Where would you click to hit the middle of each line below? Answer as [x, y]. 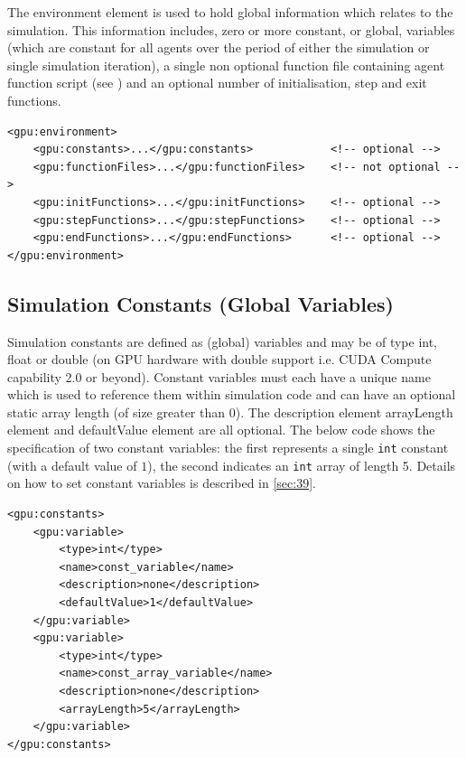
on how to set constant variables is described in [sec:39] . [162, 483]
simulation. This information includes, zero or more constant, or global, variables [231, 29]
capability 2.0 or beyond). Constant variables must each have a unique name [219, 376]
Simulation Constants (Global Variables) [200, 303]
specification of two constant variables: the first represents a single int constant [228, 448]
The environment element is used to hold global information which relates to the [230, 12]
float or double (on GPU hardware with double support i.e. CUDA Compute [219, 359]
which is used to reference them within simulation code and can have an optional [232, 394]
